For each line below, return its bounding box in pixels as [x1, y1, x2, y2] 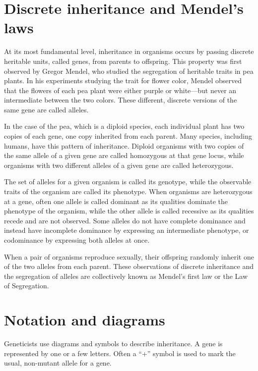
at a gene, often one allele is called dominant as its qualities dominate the [4, 196, 228, 206]
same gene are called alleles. [4, 104, 89, 114]
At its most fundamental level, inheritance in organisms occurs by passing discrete [4, 46, 254, 56]
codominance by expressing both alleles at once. [4, 235, 150, 245]
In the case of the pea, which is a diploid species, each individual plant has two [4, 121, 245, 131]
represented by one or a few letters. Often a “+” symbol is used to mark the [4, 348, 236, 358]
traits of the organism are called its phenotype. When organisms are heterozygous [4, 186, 253, 197]
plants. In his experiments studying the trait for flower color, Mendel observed [4, 75, 242, 86]
